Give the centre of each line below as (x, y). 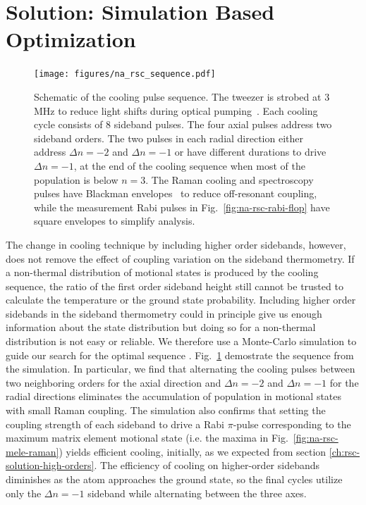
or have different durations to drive (250, 152)
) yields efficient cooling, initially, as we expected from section (193, 451)
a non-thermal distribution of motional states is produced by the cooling (162, 272)
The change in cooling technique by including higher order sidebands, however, (176, 244)
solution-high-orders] (50, 465)
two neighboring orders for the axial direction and (114, 382)
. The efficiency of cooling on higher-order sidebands (207, 465)
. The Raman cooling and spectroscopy (230, 179)
